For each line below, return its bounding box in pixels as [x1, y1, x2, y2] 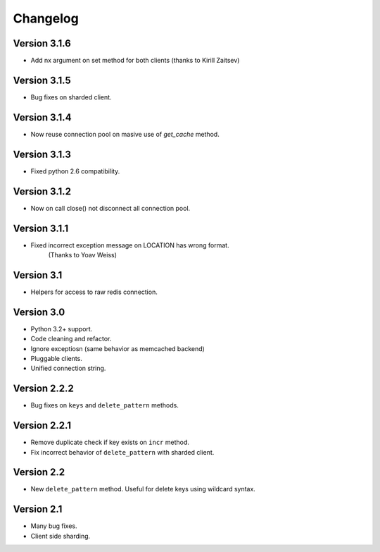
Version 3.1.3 [13, 148, 72, 160]
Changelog [13, 11, 79, 26]
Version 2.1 [13, 503, 63, 515]
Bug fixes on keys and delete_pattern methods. [30, 401, 179, 410]
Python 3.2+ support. [30, 324, 93, 333]
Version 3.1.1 [13, 222, 69, 234]
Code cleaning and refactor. [30, 335, 112, 343]
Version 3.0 [13, 306, 65, 318]
